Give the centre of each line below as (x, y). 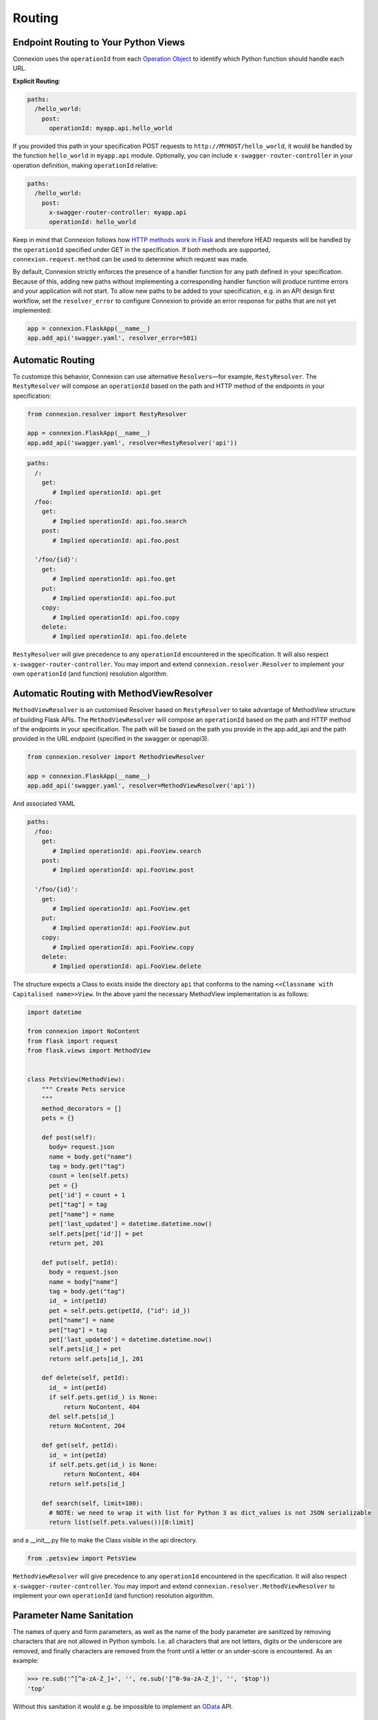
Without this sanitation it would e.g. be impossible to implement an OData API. (123, 1706)
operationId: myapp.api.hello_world (111, 128)
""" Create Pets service (84, 1089)
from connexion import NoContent (84, 1031)
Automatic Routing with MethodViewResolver (113, 694)
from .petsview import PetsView (82, 1559)
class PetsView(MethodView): (76, 1079)
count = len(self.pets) (89, 1176)
